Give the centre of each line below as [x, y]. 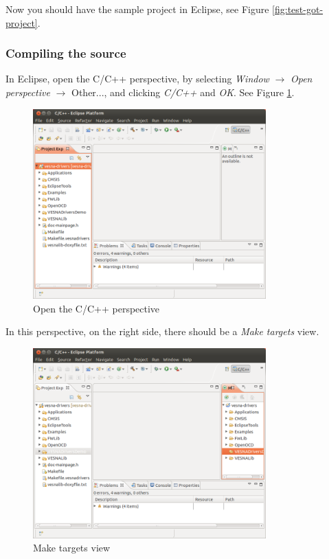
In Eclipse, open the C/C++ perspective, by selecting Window [137, 79]
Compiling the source [66, 53]
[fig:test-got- [298, 9]
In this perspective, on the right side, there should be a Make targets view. [162, 331]
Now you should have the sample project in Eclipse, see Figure [137, 9]
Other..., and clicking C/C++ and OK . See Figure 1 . [183, 92]
